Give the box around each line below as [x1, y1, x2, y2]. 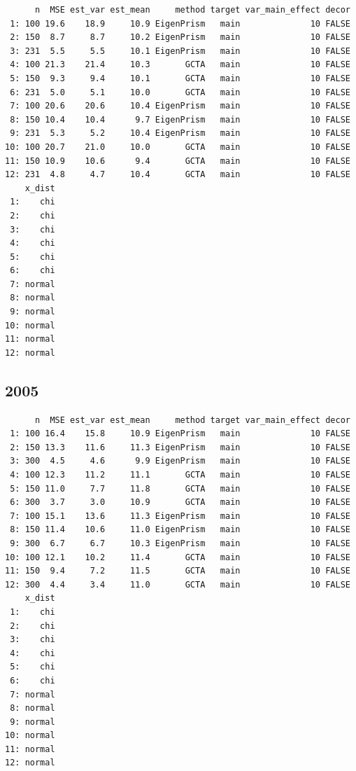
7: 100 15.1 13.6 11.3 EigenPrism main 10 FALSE [10, 510, 350, 521]
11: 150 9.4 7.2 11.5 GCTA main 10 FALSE [5, 566, 350, 576]
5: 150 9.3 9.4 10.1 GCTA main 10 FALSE [10, 73, 350, 83]
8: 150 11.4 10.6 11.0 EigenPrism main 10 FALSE [10, 525, 350, 535]
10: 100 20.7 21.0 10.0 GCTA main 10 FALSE [5, 141, 350, 152]
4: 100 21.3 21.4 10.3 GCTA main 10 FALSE [10, 60, 350, 70]
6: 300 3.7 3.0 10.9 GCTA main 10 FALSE [10, 497, 350, 508]
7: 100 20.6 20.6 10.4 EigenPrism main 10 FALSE [10, 101, 350, 111]
